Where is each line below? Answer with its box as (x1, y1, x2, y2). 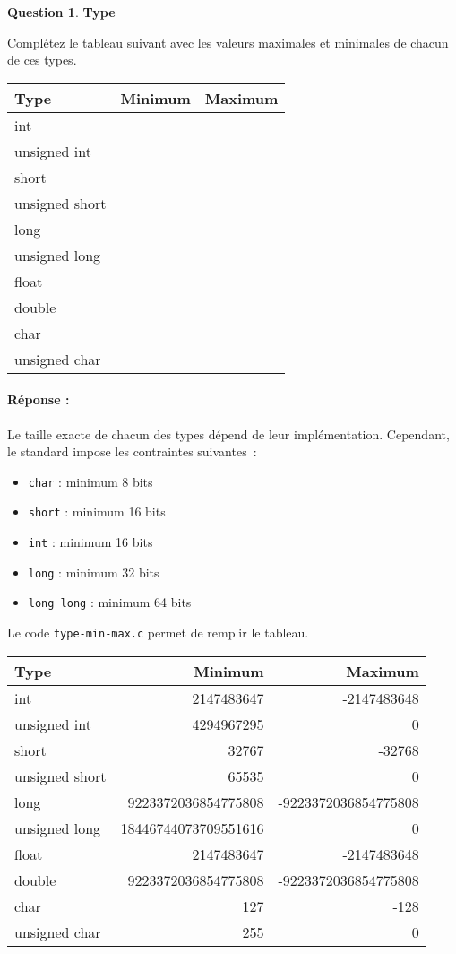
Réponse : (7, 390, 70, 409)
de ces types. (7, 50, 77, 69)
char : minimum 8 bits (28, 472, 153, 490)
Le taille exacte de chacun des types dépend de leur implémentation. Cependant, (7, 424, 450, 443)
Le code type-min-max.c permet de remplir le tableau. (7, 623, 309, 642)
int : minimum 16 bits (28, 533, 153, 551)
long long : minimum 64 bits (28, 593, 192, 611)
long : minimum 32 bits (28, 562, 159, 581)
